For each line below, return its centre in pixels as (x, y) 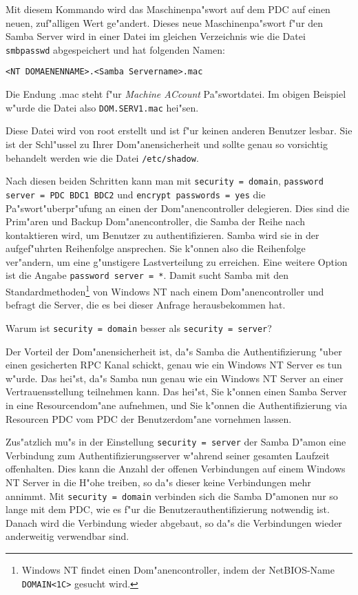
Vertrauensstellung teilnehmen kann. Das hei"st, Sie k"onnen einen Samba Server (176, 392)
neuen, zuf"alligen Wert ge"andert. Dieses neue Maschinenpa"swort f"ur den (165, 22)
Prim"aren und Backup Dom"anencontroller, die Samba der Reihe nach (155, 221)
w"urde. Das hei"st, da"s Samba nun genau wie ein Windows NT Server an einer (175, 378)
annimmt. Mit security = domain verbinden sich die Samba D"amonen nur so (172, 495)
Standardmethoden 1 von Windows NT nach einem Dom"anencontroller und (165, 290)
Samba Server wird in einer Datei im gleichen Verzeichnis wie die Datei (156, 36)
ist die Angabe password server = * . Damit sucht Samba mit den (147, 275)
